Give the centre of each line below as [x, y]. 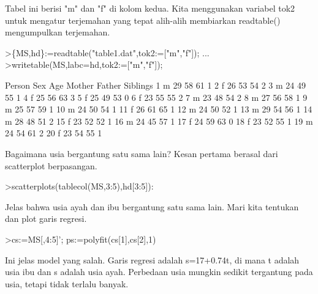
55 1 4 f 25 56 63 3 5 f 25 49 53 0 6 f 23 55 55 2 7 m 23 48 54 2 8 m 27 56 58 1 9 [156, 97]
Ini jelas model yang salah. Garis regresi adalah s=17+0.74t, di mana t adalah [152, 259]
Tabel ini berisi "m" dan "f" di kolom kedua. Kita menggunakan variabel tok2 [150, 8]
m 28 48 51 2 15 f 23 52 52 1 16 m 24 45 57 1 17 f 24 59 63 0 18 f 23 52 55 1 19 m [159, 121]
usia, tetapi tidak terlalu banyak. [67, 283]
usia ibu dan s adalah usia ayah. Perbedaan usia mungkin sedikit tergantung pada [159, 272]
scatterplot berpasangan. [51, 165]
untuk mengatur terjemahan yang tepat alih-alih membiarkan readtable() [143, 20]
